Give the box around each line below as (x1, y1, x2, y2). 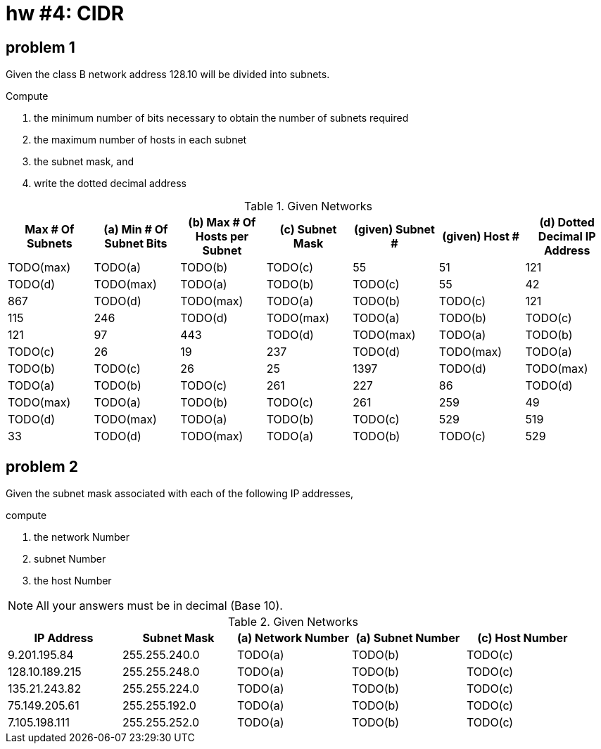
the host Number (34, 575, 112, 587)
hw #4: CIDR (6, 1, 125, 25)
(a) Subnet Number (355, 631, 460, 646)
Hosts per (195, 229, 249, 244)
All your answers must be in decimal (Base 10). (36, 598, 283, 613)
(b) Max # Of (188, 215, 256, 230)
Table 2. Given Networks (227, 615, 358, 629)
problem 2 (6, 457, 78, 475)
